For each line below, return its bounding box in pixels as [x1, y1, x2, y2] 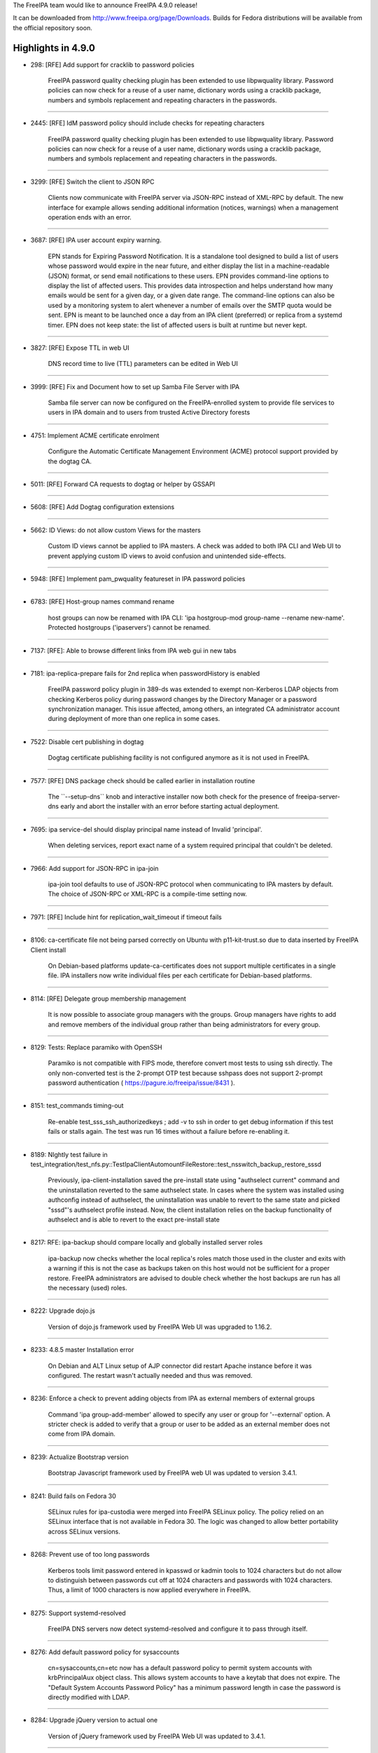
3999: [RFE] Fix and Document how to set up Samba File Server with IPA [30, 382, 240, 391]
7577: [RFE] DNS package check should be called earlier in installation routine [30, 776, 255, 785]
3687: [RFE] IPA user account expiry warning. [30, 236, 162, 245]
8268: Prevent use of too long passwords [30, 1550, 150, 1559]
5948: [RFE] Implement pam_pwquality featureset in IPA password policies [30, 574, 246, 583]
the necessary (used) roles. [48, 1283, 127, 1292]
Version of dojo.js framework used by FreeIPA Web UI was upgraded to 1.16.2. [48, 1322, 272, 1331]
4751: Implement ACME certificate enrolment [30, 431, 160, 440]
